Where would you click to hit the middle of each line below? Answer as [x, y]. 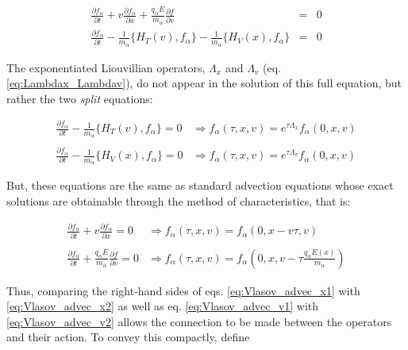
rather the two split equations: [80, 98]
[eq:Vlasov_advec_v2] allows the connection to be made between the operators [199, 321]
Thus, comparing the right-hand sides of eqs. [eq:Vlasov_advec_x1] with [183, 290]
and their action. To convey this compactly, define [128, 337]
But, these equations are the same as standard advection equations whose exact [200, 185]
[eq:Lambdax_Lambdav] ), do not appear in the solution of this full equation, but [204, 83]
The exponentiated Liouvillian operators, [106, 67]
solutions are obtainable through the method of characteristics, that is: [179, 200]
